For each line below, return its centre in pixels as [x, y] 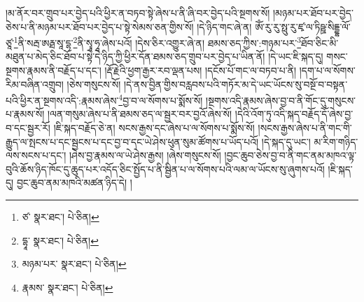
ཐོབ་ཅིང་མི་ [320, 42]
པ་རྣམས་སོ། [25, 114]
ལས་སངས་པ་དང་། [36, 155]
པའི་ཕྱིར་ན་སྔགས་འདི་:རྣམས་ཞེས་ [62, 100]
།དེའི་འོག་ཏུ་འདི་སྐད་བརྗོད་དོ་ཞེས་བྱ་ [294, 114]
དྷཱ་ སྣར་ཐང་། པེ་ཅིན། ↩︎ [60, 240]
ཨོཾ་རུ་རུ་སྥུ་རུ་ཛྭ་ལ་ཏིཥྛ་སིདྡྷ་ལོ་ [303, 26]
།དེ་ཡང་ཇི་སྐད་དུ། [296, 56]
